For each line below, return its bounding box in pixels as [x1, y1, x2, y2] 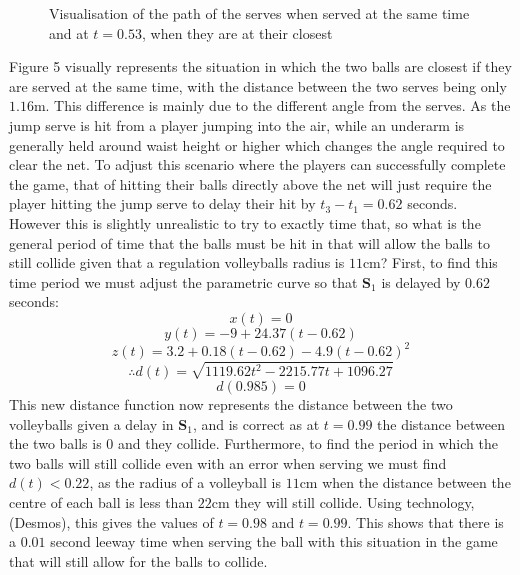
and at [49, 22, 89, 43]
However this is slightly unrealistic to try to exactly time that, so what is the [9, 212, 481, 233]
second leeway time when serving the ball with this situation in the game [50, 531, 498, 552]
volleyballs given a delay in [9, 413, 174, 434]
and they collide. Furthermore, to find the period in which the [118, 433, 498, 454]
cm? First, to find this [362, 252, 498, 273]
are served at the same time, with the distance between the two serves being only [9, 75, 507, 96]
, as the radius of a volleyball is [89, 472, 281, 493]
